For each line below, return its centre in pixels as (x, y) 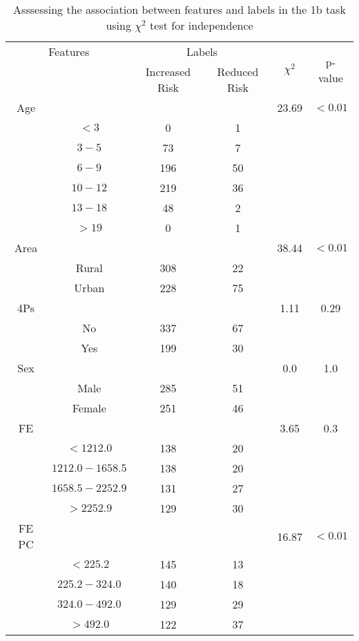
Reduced (238, 71)
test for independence (202, 25)
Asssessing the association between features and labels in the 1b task (179, 9)
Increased (168, 71)
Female (89, 408)
